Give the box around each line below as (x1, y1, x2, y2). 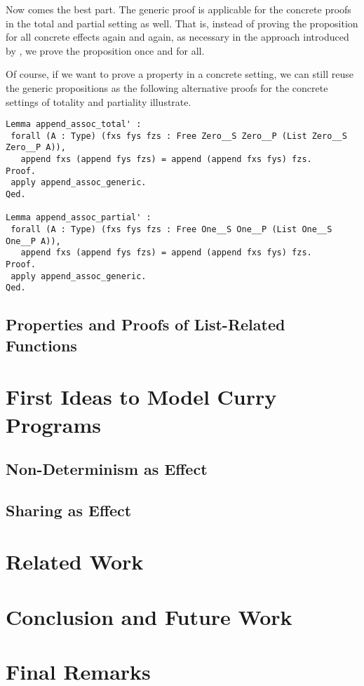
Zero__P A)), (6, 142, 66, 153)
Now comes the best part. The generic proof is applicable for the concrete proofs (6, 2, 351, 16)
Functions (6, 334, 77, 356)
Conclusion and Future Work (6, 602, 292, 631)
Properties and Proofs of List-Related (6, 314, 285, 335)
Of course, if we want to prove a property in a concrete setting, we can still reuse (6, 67, 353, 81)
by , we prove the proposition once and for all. (6, 43, 205, 58)
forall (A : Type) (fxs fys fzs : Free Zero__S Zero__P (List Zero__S (11, 130, 347, 141)
